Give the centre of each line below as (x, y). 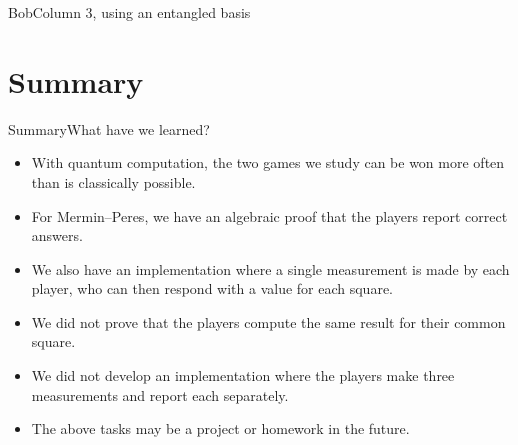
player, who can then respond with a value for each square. (212, 288)
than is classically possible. (113, 181)
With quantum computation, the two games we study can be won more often (268, 162)
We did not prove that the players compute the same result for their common (268, 321)
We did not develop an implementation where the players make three (243, 375)
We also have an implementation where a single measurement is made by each (270, 268)
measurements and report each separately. (160, 394)
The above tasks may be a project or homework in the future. (220, 428)
